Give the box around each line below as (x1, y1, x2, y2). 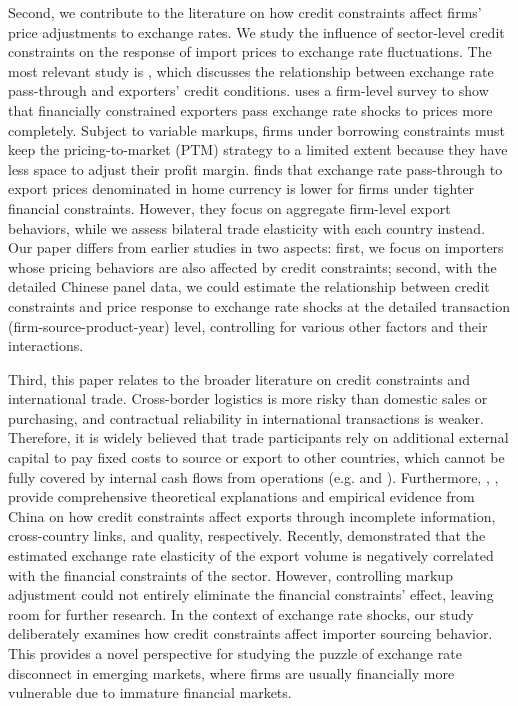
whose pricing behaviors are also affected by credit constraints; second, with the (8, 256, 497, 277)
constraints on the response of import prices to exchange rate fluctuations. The (8, 41, 492, 62)
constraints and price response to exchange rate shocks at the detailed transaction (8, 295, 510, 316)
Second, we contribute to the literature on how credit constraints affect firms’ (8, 2, 482, 22)
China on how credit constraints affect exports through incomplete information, (8, 505, 496, 526)
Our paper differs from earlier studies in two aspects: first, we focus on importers (8, 237, 504, 258)
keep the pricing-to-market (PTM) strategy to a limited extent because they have (8, 139, 508, 160)
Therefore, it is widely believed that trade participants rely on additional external (8, 427, 509, 448)
